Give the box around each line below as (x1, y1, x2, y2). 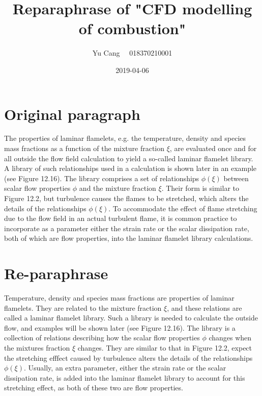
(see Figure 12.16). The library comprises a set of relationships (4, 172, 199, 183)
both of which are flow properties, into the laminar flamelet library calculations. (4, 233, 253, 243)
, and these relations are (167, 302, 242, 313)
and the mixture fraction (79, 183, 156, 193)
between (223, 172, 249, 183)
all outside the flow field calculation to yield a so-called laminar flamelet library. (4, 153, 253, 163)
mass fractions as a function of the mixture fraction (4, 143, 165, 154)
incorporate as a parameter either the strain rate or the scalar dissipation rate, (4, 222, 249, 233)
